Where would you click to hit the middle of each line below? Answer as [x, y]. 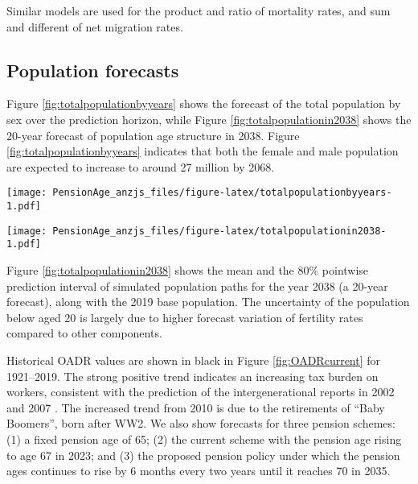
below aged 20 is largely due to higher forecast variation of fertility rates [185, 317]
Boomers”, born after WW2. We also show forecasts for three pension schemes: [201, 423]
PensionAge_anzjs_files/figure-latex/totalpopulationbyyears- [222, 193]
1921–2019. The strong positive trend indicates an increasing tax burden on [193, 376]
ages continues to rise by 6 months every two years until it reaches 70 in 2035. [199, 471]
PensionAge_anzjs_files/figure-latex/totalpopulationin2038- [219, 231]
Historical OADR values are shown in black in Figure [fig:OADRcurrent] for [194, 360]
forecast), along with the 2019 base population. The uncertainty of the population [208, 302]
